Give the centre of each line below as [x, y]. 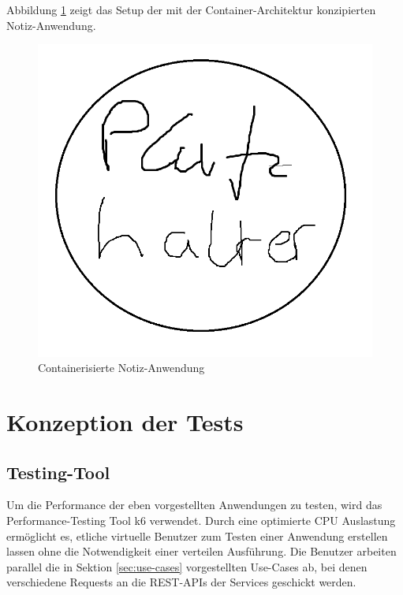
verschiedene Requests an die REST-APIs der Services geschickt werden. [181, 582]
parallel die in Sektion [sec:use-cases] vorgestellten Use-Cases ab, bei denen [187, 566]
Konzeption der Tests [125, 421]
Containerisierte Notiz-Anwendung [121, 368]
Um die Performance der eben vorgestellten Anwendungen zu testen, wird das [194, 505]
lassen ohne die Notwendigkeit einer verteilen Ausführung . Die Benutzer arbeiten [201, 551]
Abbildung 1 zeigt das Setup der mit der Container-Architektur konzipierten [191, 9]
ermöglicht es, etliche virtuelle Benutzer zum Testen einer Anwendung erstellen [197, 535]
